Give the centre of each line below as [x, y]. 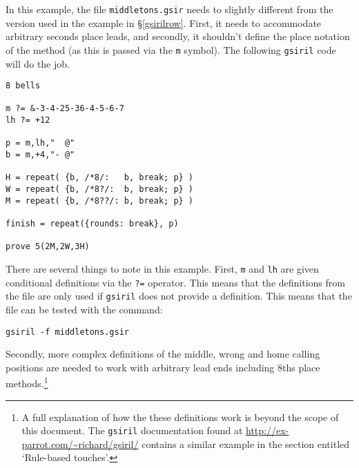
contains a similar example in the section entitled [246, 443]
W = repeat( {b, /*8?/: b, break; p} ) [100, 189]
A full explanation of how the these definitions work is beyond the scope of [180, 417]
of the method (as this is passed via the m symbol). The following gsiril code [171, 49]
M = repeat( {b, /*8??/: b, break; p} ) [100, 201]
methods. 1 [27, 382]
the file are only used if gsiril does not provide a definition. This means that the [179, 296]
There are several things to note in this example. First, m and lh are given [162, 268]
